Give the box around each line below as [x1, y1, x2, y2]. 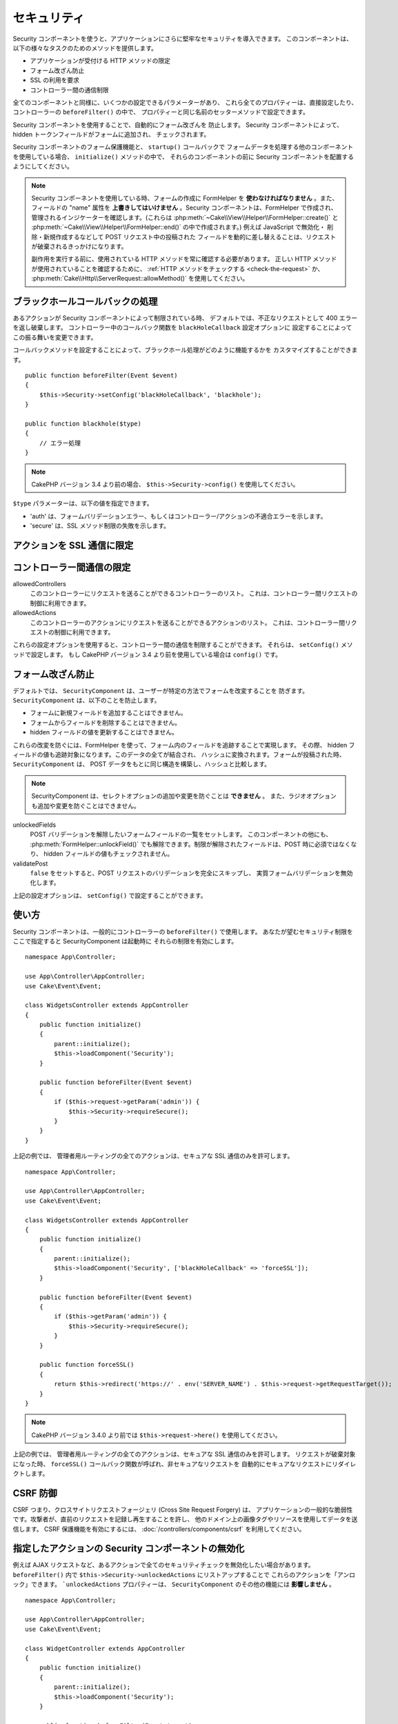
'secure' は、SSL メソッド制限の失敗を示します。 [30, 521, 170, 530]
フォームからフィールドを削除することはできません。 [30, 718, 181, 727]
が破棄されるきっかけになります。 [31, 242, 128, 250]
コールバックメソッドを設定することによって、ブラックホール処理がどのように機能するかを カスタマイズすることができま [12, 345, 358, 354]
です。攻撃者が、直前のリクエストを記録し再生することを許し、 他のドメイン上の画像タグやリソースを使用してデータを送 [12, 1515, 358, 1523]
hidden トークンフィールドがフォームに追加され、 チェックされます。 [12, 130, 210, 139]
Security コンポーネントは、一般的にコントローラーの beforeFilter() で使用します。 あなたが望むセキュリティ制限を [12, 928, 353, 936]
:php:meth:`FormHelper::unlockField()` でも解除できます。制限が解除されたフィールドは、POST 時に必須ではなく [30, 840, 351, 848]
